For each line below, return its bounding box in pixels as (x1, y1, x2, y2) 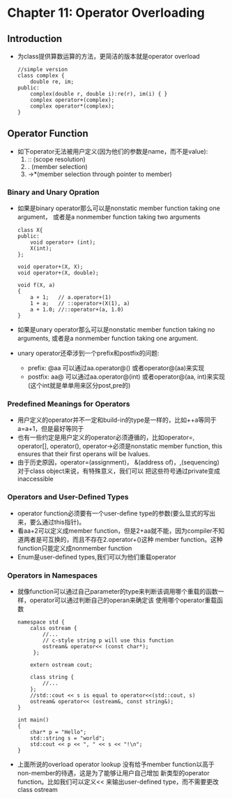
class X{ (17, 227, 43, 234)
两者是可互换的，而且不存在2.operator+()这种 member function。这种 (23, 535, 223, 543)
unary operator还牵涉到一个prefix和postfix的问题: (17, 349, 160, 358)
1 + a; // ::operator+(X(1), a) (30, 300, 130, 307)
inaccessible (17, 475, 54, 483)
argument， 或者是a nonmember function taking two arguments (17, 213, 201, 221)
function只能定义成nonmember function (17, 543, 132, 552)
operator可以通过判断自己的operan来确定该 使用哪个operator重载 (29, 596, 217, 604)
